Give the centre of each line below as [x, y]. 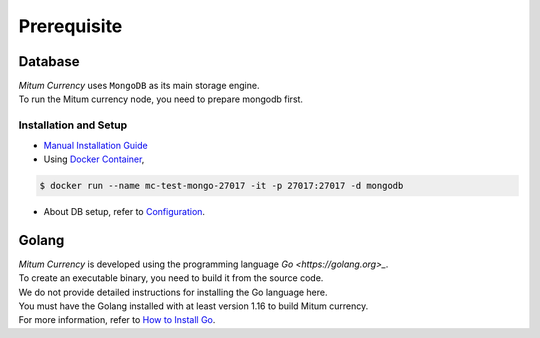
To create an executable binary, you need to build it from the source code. [171, 278]
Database [49, 61]
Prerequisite [70, 26]
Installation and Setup [73, 125]
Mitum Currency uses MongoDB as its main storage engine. [139, 86]
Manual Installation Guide [96, 145]
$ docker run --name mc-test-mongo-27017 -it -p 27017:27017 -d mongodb [221, 185]
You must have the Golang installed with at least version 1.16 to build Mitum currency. [193, 306]
